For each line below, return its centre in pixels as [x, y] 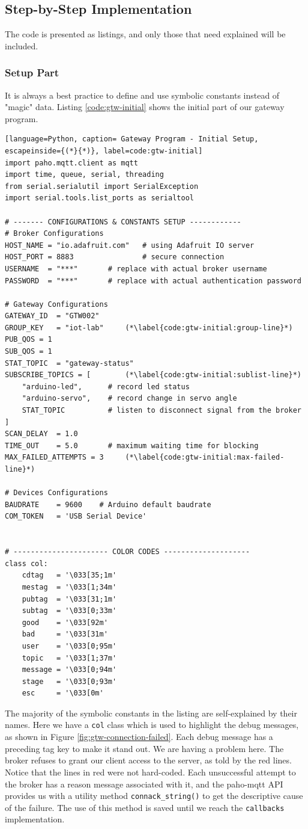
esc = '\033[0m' [63, 693]
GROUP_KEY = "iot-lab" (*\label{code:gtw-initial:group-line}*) [149, 328]
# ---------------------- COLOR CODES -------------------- [128, 552]
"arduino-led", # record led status [106, 387]
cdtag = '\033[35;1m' [69, 575]
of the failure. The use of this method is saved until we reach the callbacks [145, 807]
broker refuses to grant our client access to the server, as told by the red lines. [148, 760]
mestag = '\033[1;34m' [69, 587]
